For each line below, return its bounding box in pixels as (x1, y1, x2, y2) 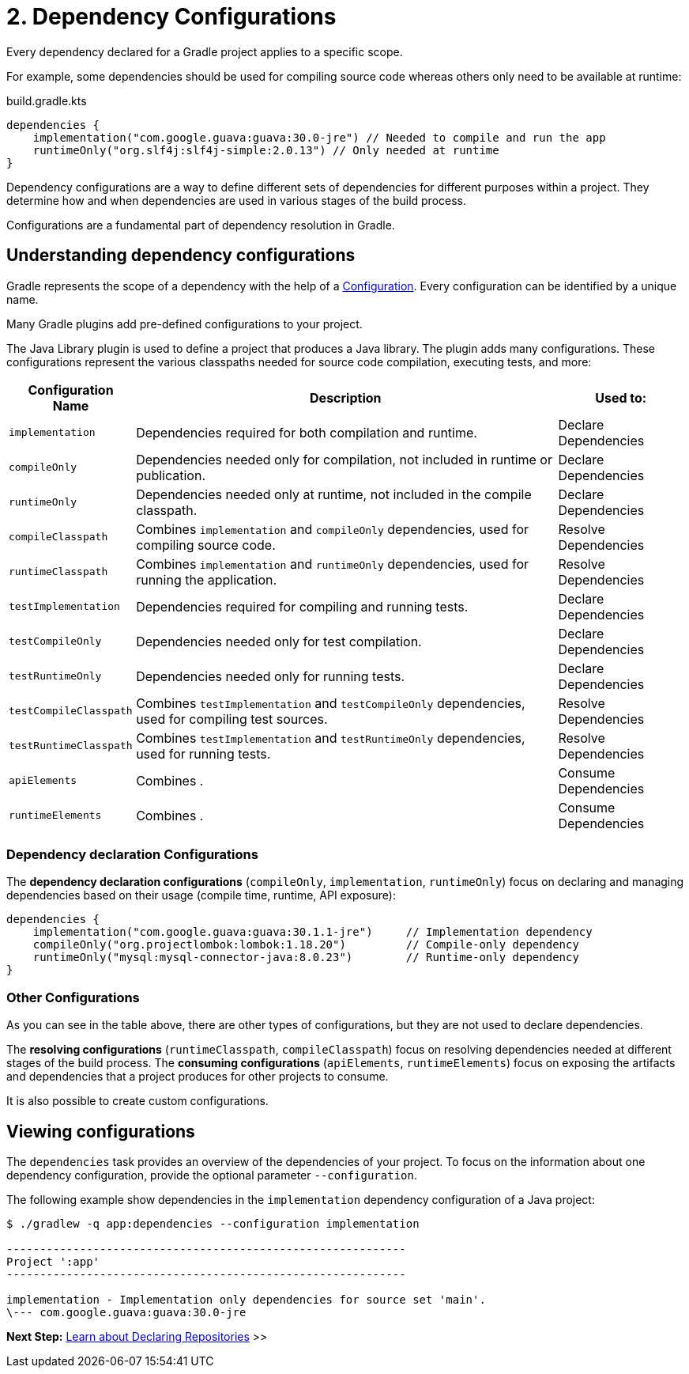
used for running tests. (136, 745, 271, 762)
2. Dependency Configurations (6, 3, 337, 30)
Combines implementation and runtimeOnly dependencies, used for (136, 555, 529, 572)
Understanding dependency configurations (6, 245, 356, 266)
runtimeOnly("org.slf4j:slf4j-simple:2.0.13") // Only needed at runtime (32, 143, 499, 157)
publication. (136, 467, 206, 483)
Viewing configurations (6, 1121, 195, 1141)
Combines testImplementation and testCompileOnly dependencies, (136, 695, 525, 711)
